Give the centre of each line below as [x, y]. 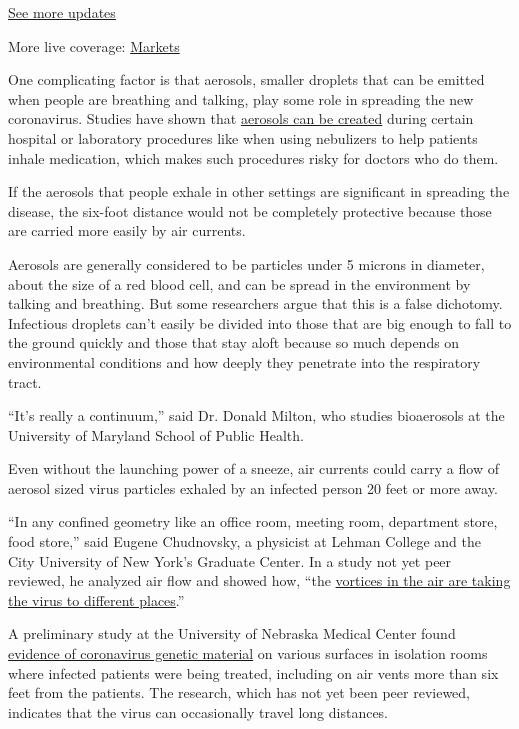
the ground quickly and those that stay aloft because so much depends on [234, 342]
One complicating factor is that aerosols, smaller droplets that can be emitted [246, 79]
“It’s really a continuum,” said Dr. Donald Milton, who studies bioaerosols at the [256, 415]
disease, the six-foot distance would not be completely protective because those [250, 210]
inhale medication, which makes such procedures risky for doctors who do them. [253, 157]
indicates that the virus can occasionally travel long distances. [198, 711]
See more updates [62, 12]
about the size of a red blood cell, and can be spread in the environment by [239, 283]
